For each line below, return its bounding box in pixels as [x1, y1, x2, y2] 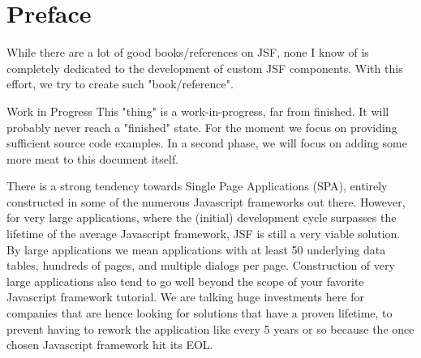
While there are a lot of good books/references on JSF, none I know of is [6, 44, 369, 61]
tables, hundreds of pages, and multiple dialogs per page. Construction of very [6, 257, 395, 274]
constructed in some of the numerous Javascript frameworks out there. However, [6, 193, 406, 210]
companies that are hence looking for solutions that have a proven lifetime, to [6, 305, 393, 322]
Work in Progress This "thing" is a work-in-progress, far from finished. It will [6, 102, 389, 119]
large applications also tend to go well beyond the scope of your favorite [6, 272, 364, 289]
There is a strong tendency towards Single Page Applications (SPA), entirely [6, 177, 388, 194]
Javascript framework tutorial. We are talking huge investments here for [6, 288, 364, 305]
